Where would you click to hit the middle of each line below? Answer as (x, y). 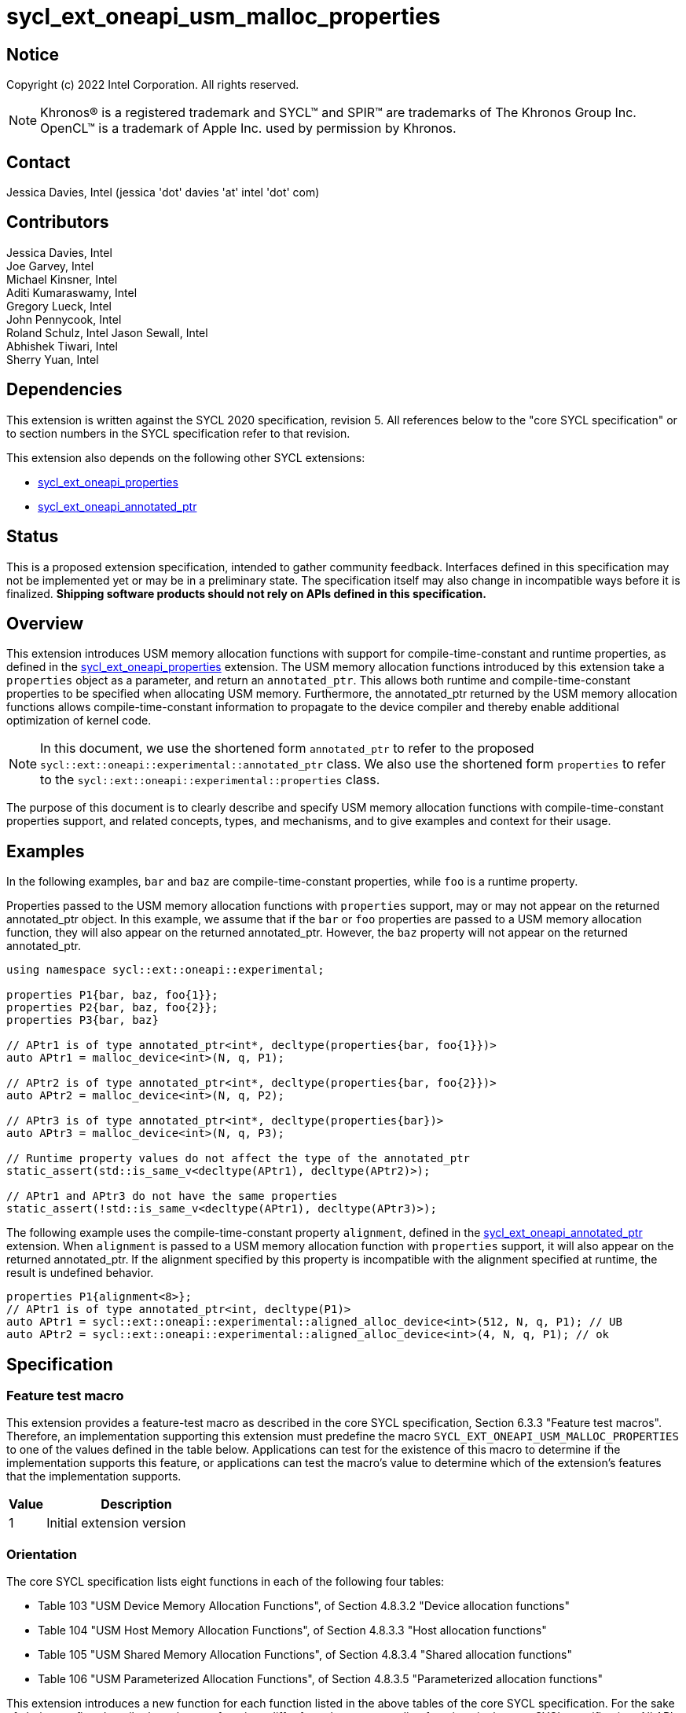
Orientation (42, 1554)
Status (33, 537)
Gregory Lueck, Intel (59, 306)
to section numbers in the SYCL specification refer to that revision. (178, 433)
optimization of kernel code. (79, 721)
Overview (45, 623)
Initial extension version (116, 1523)
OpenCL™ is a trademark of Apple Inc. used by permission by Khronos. (248, 128)
